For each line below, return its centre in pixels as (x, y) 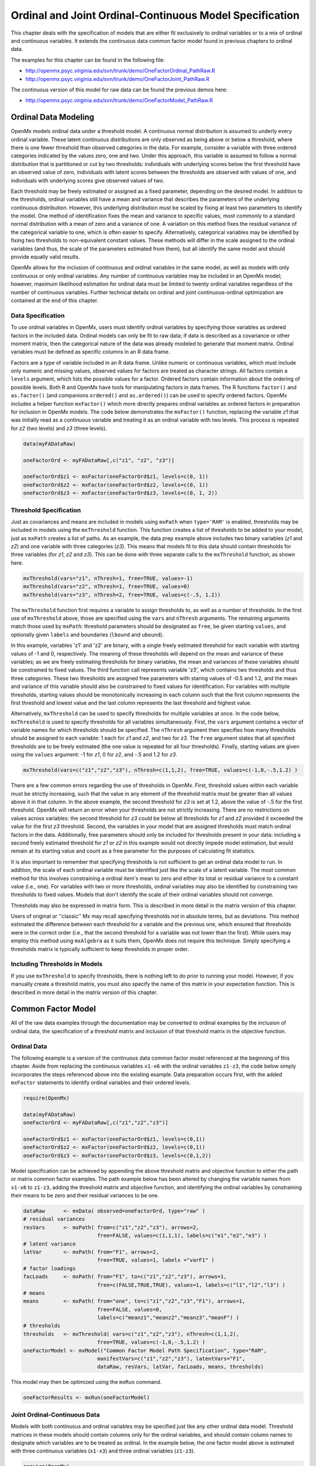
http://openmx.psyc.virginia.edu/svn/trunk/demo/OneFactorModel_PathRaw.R (119, 100)
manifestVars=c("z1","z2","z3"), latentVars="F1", (171, 1359)
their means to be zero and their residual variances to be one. (85, 1196)
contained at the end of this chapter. (55, 300)
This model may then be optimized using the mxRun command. (86, 1382)
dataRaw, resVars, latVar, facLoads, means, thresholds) (181, 1367)
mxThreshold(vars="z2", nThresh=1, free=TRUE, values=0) (107, 587)
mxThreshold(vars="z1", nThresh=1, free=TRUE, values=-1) (108, 578)
